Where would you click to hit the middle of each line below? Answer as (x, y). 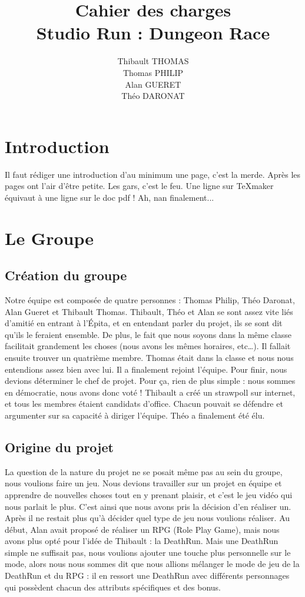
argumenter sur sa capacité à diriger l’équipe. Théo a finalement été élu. (135, 415)
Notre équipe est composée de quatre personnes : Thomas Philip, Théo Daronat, (150, 299)
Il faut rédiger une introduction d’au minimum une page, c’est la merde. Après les (153, 174)
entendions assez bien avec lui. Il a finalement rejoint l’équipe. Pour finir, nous (146, 369)
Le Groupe (49, 238)
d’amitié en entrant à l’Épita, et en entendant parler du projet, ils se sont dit (144, 323)
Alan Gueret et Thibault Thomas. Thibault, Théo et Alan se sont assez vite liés (149, 311)
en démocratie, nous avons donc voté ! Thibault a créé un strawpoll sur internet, (150, 392)
